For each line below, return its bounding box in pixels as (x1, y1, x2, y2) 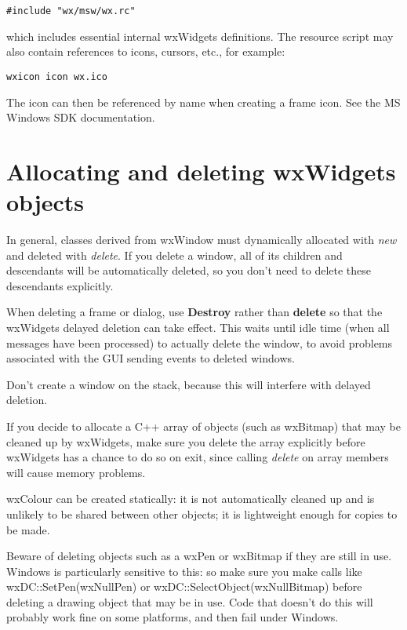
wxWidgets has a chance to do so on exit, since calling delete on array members (6, 449, 389, 465)
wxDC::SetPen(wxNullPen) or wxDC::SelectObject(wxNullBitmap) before (6, 578, 362, 595)
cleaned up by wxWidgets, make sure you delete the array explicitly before (6, 433, 365, 450)
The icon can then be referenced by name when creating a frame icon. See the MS (6, 93, 401, 110)
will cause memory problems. (6, 464, 146, 480)
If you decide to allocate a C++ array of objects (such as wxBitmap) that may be (6, 417, 401, 434)
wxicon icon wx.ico (6, 71, 107, 82)
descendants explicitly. (6, 277, 114, 293)
